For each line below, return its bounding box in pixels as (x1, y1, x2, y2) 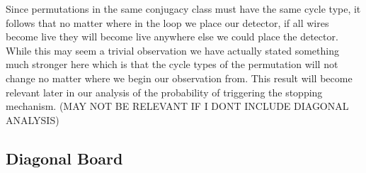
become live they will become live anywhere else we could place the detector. (6, 29, 338, 44)
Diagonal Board (6, 147, 123, 169)
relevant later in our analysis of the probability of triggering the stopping (6, 84, 323, 99)
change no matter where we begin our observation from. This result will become (6, 70, 353, 85)
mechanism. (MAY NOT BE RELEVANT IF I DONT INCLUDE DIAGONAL (6, 99, 349, 113)
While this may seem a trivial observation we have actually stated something (6, 43, 339, 57)
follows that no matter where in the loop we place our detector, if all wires (6, 15, 329, 30)
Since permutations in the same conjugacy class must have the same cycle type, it (6, 1, 361, 16)
